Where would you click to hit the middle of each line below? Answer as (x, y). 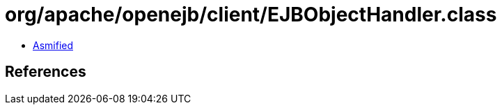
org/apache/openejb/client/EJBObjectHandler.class (251, 15)
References (46, 72)
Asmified (53, 45)
